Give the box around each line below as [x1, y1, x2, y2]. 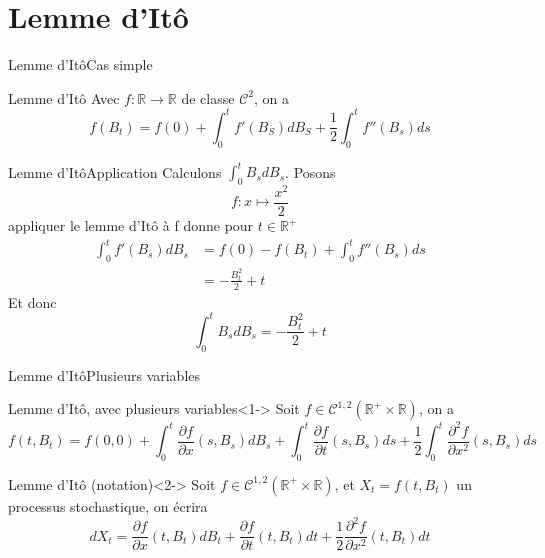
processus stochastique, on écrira [8, 495, 208, 516]
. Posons [285, 161, 336, 182]
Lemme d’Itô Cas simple [8, 54, 153, 75]
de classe [181, 87, 235, 108]
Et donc [8, 291, 57, 312]
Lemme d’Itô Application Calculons [8, 161, 222, 182]
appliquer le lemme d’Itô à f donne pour [8, 215, 254, 236]
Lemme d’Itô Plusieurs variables [8, 364, 201, 385]
